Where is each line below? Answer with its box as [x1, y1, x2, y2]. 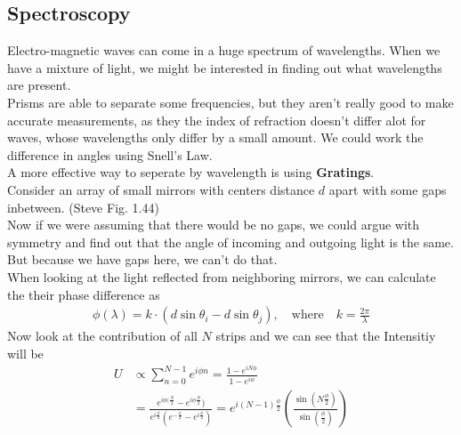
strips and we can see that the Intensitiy [215, 326, 436, 345]
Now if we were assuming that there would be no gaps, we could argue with [7, 215, 420, 234]
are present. [7, 76, 71, 94]
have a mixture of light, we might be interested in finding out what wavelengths [7, 58, 442, 77]
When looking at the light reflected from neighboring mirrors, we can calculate [7, 267, 436, 286]
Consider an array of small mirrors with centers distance [7, 180, 315, 198]
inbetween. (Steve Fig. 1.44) [7, 197, 159, 216]
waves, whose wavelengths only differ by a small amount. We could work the [7, 128, 424, 147]
